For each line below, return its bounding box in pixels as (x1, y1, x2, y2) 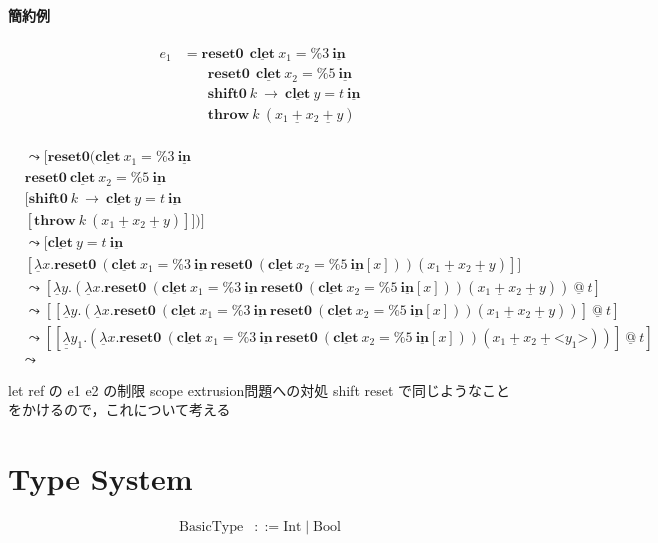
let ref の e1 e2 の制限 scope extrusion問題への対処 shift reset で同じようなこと (8, 379, 511, 400)
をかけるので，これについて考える (8, 399, 231, 420)
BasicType (179, 520, 244, 535)
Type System (8, 458, 193, 499)
